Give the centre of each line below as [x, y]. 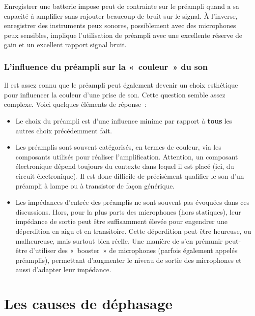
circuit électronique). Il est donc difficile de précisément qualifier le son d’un [130, 175]
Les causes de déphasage [88, 303]
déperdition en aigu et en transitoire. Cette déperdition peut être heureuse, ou [133, 231]
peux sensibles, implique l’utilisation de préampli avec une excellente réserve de [123, 35]
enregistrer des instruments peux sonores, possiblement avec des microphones [120, 25]
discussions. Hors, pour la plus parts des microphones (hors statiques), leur [128, 211]
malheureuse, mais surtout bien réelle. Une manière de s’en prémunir [119, 240]
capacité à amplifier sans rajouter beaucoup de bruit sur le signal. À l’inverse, [121, 16]
